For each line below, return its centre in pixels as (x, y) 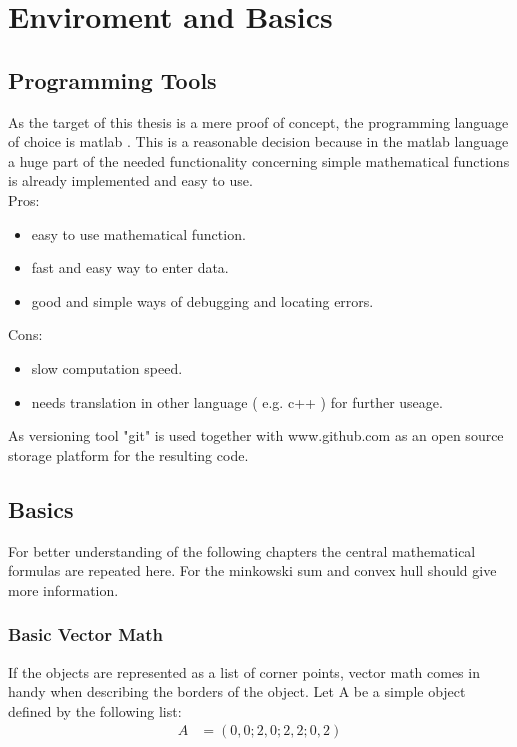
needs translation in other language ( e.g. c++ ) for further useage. (237, 401)
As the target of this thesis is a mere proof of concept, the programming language (258, 121)
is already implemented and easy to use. (130, 180)
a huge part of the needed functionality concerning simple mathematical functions (259, 160)
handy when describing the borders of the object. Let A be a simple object (237, 691)
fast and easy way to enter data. (130, 267)
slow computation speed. (107, 367)
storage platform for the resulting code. (128, 454)
